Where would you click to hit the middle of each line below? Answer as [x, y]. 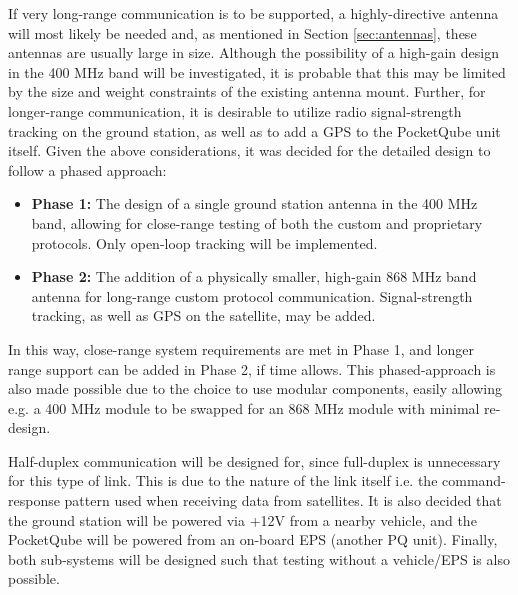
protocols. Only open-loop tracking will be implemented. [204, 242]
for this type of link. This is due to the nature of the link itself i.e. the [223, 480]
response [34, 500]
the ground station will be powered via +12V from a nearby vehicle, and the [242, 519]
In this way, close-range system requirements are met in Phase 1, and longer [241, 348]
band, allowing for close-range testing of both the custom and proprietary [257, 222]
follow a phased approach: [87, 169]
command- [474, 480]
